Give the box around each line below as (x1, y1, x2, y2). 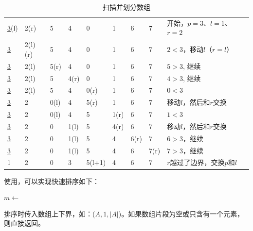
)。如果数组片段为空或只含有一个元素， (118, 208, 244, 218)
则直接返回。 (4, 218, 45, 228)
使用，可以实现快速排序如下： (4, 176, 99, 186)
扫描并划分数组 (103, 2, 150, 12)
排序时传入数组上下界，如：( (4, 208, 95, 218)
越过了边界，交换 (170, 157, 225, 167)
